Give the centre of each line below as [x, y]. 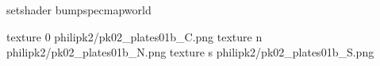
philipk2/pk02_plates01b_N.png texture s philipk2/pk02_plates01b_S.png [190, 52]
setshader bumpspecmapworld [79, 10]
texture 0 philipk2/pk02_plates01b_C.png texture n [134, 36]
